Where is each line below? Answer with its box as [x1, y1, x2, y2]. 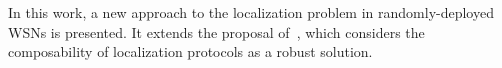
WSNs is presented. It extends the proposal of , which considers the [8, 21, 425, 42]
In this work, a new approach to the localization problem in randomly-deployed [8, 2, 494, 22]
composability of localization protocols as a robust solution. [8, 41, 373, 62]
